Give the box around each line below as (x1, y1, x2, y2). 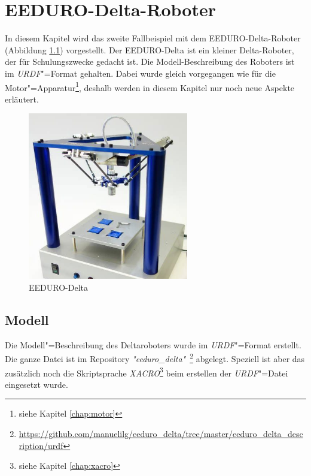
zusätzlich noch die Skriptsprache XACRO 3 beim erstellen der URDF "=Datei (5, 364, 288, 379)
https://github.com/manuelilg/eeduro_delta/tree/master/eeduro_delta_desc (19, 427, 303, 439)
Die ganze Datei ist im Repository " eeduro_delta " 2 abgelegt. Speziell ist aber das (5, 351, 305, 364)
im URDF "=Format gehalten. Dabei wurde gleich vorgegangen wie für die (5, 67, 276, 79)
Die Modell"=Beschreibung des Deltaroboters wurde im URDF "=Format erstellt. (5, 338, 301, 351)
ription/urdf (19, 439, 63, 451)
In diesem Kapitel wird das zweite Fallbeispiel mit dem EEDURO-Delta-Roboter (5, 32, 301, 44)
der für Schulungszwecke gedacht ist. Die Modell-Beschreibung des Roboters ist (5, 55, 295, 68)
